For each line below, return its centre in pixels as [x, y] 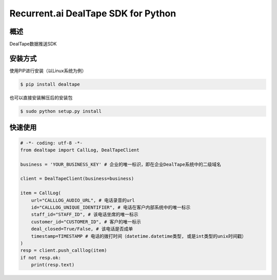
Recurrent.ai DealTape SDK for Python [93, 13]
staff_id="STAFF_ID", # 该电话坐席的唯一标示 [85, 215]
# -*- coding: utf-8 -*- [52, 143]
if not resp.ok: [41, 257]
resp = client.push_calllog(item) [64, 251]
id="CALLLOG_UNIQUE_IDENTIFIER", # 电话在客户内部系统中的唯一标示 [111, 207]
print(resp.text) [53, 265]
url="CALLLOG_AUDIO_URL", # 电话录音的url [83, 200]
